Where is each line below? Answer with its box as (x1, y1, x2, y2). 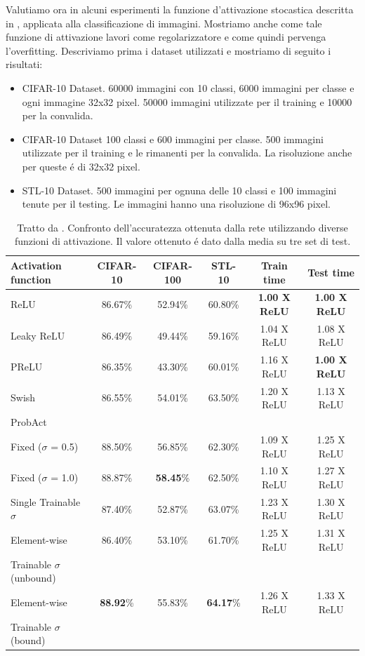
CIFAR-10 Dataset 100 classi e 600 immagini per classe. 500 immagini (22, 131, 324, 146)
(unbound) (11, 570, 56, 585)
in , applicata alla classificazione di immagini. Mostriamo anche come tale (6, 15, 322, 30)
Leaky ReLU (11, 328, 65, 342)
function (11, 272, 51, 286)
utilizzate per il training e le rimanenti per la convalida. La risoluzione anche (22, 145, 352, 160)
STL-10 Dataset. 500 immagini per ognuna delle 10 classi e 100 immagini (22, 182, 337, 197)
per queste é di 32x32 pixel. (22, 159, 140, 173)
